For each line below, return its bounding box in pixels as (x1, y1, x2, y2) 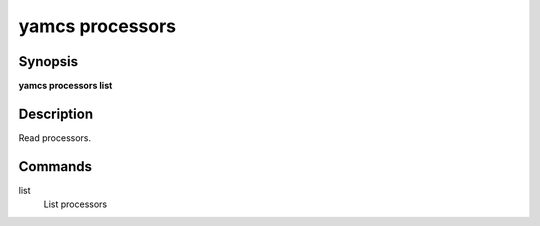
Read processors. (18, 131, 92, 144)
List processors (43, 198, 108, 210)
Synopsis (18, 53, 79, 70)
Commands (18, 158, 93, 175)
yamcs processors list (18, 80, 113, 92)
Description (18, 105, 94, 122)
